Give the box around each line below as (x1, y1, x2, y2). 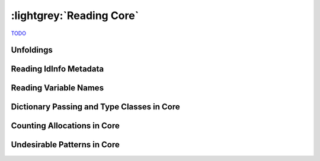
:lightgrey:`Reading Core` (11, 9, 139, 22)
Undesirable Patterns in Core (11, 140, 120, 150)
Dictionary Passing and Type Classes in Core (11, 102, 180, 112)
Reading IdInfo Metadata (11, 64, 104, 74)
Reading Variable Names (11, 83, 104, 93)
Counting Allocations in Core (11, 121, 120, 131)
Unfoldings (11, 45, 53, 55)
